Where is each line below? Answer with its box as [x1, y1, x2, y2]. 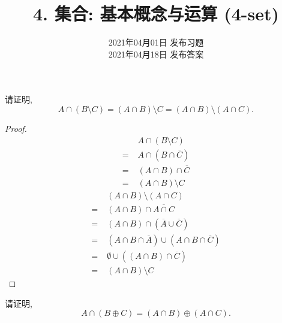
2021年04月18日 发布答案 [108, 47, 204, 60]
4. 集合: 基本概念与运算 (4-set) [33, 1, 279, 26]
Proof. [5, 122, 27, 134]
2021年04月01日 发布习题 [108, 36, 204, 49]
